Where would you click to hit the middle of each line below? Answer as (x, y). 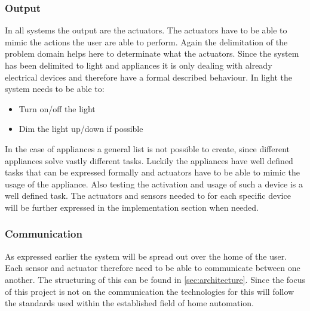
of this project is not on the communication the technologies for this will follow (150, 291)
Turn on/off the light (57, 108)
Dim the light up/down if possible (81, 129)
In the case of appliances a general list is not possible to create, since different (147, 148)
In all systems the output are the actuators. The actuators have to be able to (146, 30)
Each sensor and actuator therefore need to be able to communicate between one (153, 268)
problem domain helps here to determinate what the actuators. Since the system (152, 53)
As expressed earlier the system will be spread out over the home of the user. (146, 256)
